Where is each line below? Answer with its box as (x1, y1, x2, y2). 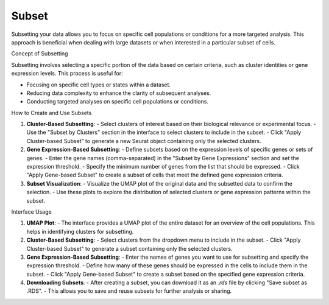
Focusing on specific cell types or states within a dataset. (26, 81, 171, 88)
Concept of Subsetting (11, 50, 68, 57)
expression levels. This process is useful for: (11, 70, 123, 77)
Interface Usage (11, 208, 52, 216)
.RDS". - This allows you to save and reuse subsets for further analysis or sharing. (26, 287, 232, 295)
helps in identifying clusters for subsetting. (26, 228, 134, 235)
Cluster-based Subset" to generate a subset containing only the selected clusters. (26, 245, 233, 252)
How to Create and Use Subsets (11, 109, 92, 116)
